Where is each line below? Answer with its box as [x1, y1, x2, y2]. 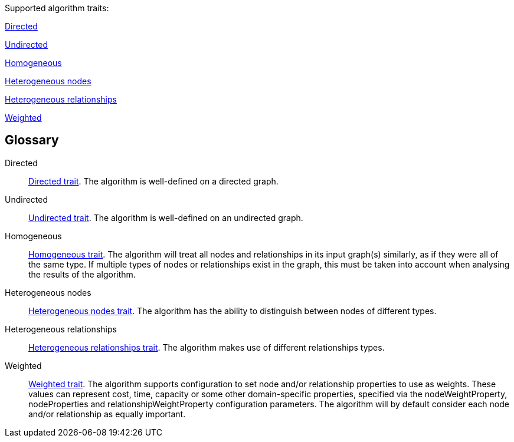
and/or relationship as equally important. [28, 408, 186, 419]
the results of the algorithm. [28, 269, 136, 279]
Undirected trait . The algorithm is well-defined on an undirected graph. [28, 212, 303, 223]
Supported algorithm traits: [5, 3, 109, 13]
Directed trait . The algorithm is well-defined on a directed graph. [28, 176, 279, 186]
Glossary [5, 133, 59, 148]
